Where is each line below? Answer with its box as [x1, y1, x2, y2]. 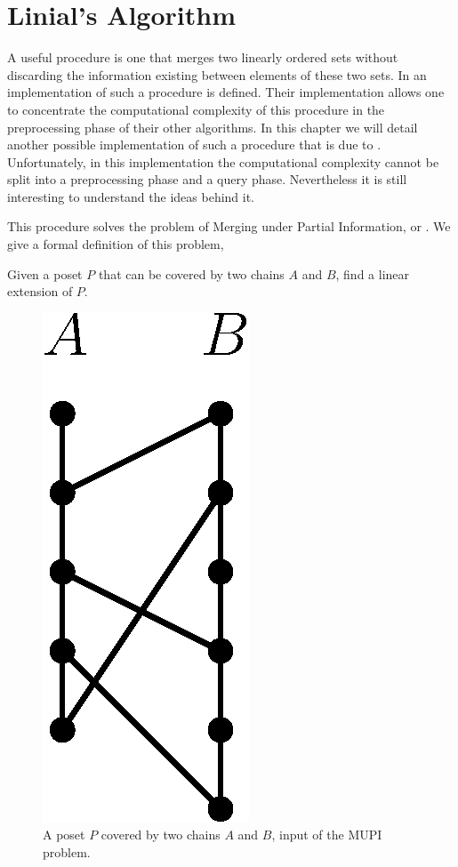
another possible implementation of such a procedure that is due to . [7, 135, 382, 154]
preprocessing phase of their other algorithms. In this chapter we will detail [7, 117, 418, 136]
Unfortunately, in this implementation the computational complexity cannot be [7, 152, 439, 171]
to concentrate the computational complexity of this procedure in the [7, 100, 385, 118]
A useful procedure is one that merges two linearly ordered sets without [7, 48, 398, 67]
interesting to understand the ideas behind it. [7, 187, 255, 205]
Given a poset [7, 264, 83, 283]
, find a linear [335, 264, 410, 283]
